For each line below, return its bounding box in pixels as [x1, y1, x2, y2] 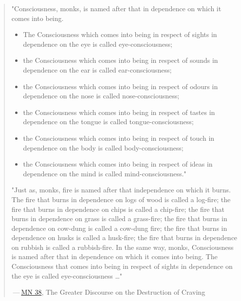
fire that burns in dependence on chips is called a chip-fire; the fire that [11, 204, 224, 214]
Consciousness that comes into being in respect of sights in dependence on [11, 261, 233, 271]
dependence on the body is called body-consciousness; [23, 142, 184, 152]
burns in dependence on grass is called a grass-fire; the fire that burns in [11, 213, 227, 224]
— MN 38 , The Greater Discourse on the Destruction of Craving [13, 287, 205, 297]
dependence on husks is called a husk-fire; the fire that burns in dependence [11, 232, 238, 243]
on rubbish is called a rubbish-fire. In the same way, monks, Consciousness [11, 242, 234, 252]
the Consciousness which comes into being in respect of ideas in [23, 159, 213, 169]
